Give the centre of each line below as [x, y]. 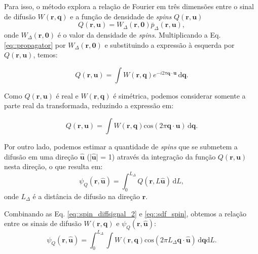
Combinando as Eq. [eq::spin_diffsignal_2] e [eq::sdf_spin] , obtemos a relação [125, 213]
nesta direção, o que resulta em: [53, 166]
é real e [67, 95]
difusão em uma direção [41, 156]
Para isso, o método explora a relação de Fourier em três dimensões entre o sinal [129, 6]
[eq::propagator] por [35, 44]
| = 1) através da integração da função [156, 156]
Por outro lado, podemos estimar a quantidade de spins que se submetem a [121, 146]
